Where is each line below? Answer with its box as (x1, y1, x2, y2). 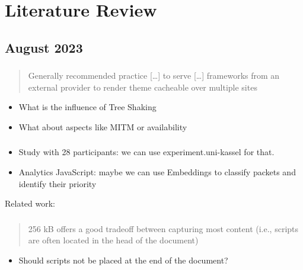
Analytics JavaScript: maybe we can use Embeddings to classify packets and (18, 165, 296, 178)
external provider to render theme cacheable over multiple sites (28, 81, 257, 93)
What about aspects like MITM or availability (18, 120, 187, 133)
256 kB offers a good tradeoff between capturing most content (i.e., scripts (28, 222, 299, 234)
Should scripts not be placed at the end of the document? (18, 253, 228, 266)
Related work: (5, 197, 56, 210)
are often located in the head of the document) (28, 234, 199, 246)
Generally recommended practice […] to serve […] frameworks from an (28, 69, 280, 82)
